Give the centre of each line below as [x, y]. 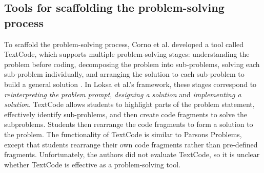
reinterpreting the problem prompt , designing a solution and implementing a [123, 94]
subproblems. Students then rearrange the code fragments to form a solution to [129, 124]
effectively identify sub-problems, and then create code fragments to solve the [126, 114]
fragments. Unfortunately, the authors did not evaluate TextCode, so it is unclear [132, 154]
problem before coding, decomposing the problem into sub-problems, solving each [132, 64]
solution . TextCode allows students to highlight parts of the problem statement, [129, 104]
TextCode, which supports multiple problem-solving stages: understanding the [127, 54]
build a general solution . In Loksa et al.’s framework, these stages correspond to [130, 84]
